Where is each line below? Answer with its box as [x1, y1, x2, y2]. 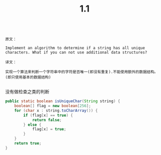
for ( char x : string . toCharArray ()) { [14, 108, 98, 113]
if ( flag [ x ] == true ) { [23, 113, 73, 118]
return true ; [14, 141, 42, 146]
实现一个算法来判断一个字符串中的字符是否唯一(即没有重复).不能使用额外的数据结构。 [5, 69, 158, 74]
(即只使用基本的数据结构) [5, 75, 51, 80]
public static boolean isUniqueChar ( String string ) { [5, 99, 121, 104]
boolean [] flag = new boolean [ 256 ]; [14, 104, 92, 109]
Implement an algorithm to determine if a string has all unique [5, 46, 145, 51]
